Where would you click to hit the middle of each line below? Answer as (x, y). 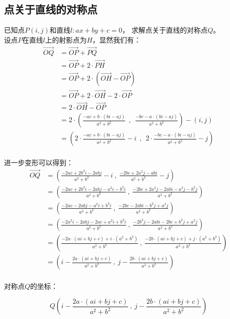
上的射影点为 (66, 39)
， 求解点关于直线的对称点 (165, 30)
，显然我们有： (116, 39)
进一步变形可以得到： (39, 162)
